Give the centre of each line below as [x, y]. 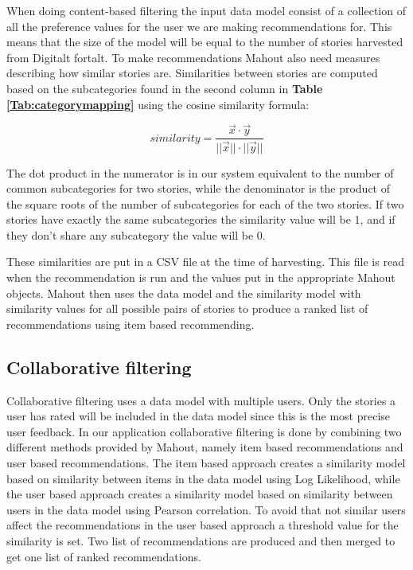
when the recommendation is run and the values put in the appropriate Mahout [201, 277]
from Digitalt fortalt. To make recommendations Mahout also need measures [193, 57]
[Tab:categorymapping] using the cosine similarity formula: [158, 104]
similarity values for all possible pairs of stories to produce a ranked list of [187, 308]
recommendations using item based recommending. [131, 324]
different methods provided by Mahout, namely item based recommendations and [205, 447]
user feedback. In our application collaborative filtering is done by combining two [204, 431]
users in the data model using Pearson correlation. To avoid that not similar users [206, 509]
